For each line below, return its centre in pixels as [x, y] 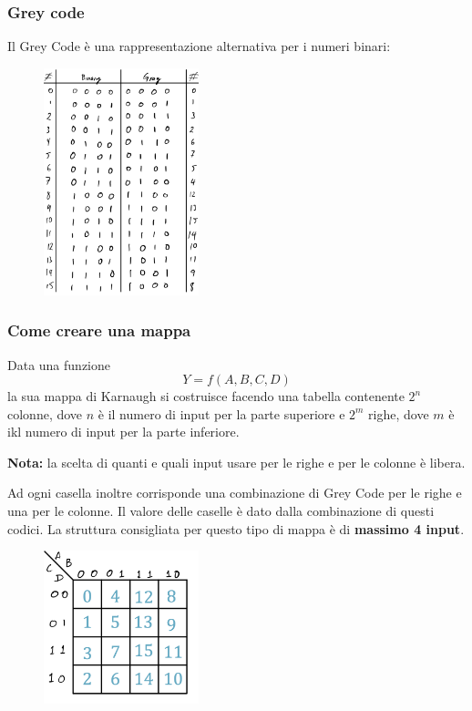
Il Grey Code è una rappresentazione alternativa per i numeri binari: [199, 46]
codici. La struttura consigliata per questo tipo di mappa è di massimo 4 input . [236, 528]
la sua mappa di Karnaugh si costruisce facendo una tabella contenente [206, 396]
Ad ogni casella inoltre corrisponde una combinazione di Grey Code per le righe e [235, 493]
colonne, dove [45, 413]
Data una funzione [59, 364]
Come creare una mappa [99, 330]
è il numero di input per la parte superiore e [221, 413]
